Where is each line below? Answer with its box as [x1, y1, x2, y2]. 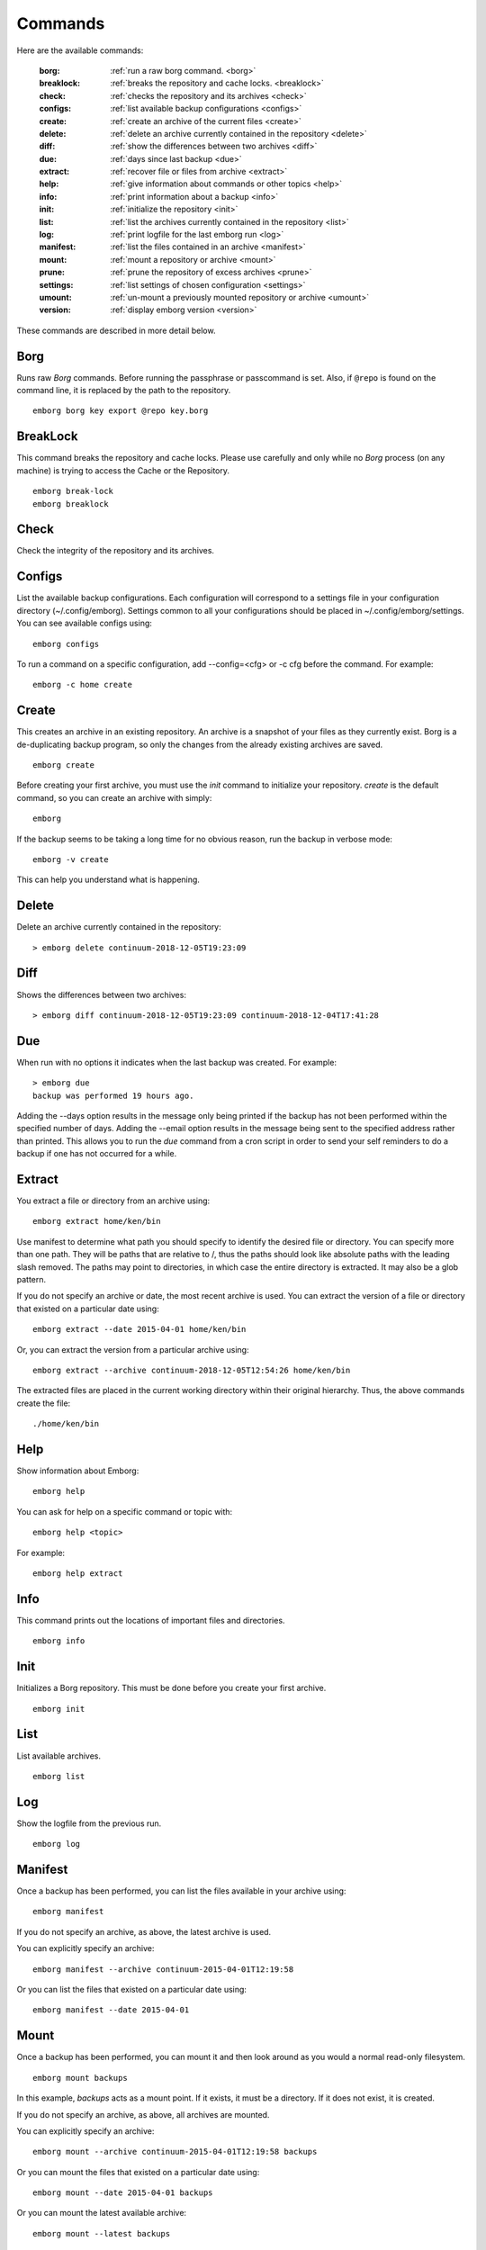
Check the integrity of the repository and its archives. [16, 545, 215, 556]
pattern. [16, 1274, 47, 1285]
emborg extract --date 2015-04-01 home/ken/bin [32, 1324, 247, 1335]
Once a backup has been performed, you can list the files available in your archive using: [16, 1885, 346, 1896]
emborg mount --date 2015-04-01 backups [32, 2188, 213, 2198]
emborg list [32, 1771, 85, 1781]
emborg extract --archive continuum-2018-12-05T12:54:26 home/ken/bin [32, 1364, 351, 1375]
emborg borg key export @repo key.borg [32, 406, 209, 416]
